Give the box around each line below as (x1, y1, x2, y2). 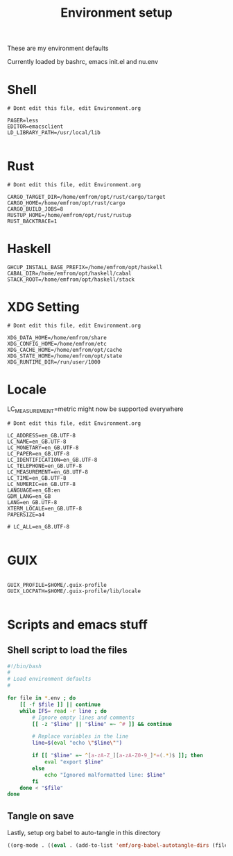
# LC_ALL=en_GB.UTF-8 (7, 523, 70, 530)
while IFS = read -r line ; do (19, 707, 107, 714)
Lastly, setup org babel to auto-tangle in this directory (7, 829, 161, 837)
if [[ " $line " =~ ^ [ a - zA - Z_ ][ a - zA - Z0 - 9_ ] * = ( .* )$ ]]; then (32, 752, 203, 759)
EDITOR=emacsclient (7, 123, 64, 130)
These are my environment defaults (7, 44, 109, 53)
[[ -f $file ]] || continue (19, 701, 101, 708)
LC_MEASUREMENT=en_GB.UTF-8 (7, 468, 89, 476)
